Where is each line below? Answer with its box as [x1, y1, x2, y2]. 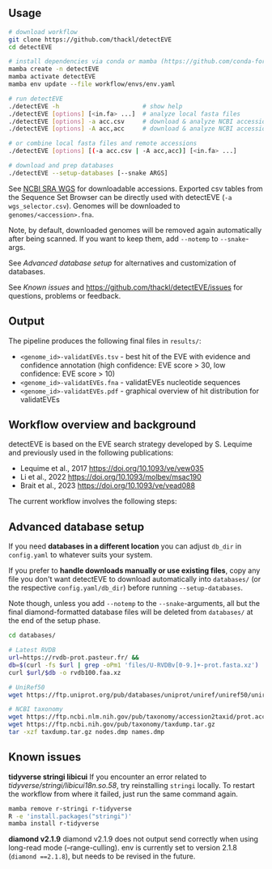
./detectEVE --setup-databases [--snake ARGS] [8, 169, 168, 177]
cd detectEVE [8, 43, 53, 51]
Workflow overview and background [8, 418, 197, 432]
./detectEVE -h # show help [8, 102, 183, 110]
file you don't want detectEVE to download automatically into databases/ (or [8, 574, 261, 584]
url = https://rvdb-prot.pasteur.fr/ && [8, 654, 139, 662]
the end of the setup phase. [8, 616, 101, 625]
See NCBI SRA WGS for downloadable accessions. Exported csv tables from [8, 184, 263, 193]
